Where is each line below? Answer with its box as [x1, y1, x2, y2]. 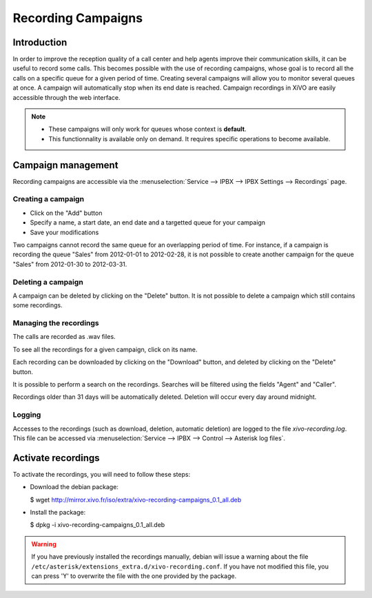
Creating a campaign [12, 194, 85, 204]
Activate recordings [12, 452, 100, 464]
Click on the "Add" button [30, 209, 103, 217]
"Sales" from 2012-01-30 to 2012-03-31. [12, 260, 127, 268]
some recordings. [12, 301, 63, 309]
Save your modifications [30, 228, 99, 236]
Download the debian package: [30, 483, 118, 491]
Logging [12, 410, 41, 420]
